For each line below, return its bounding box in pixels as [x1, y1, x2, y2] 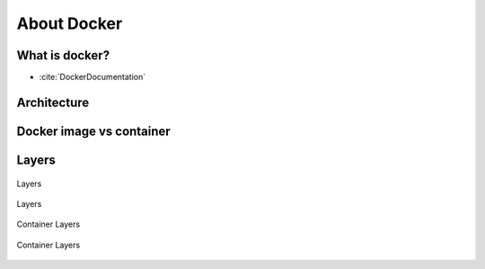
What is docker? [16, 48, 110, 63]
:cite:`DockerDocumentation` [39, 72, 146, 83]
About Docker [16, 13, 123, 33]
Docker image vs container [16, 123, 171, 139]
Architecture [16, 94, 90, 110]
